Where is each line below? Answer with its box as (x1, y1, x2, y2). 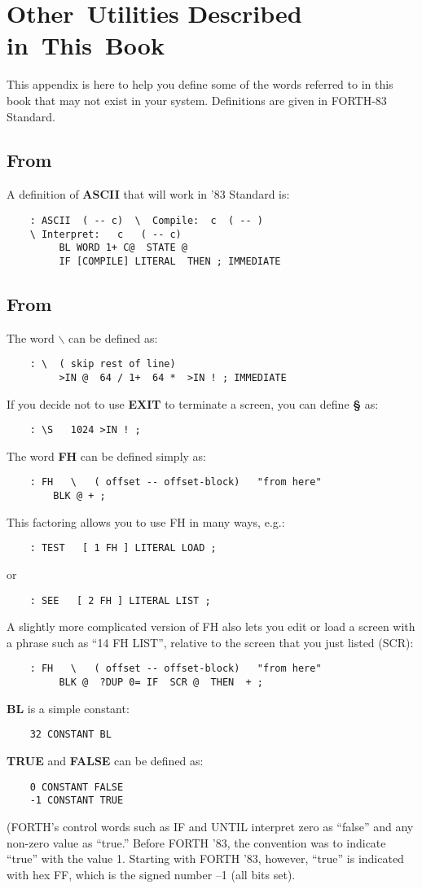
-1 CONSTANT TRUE (29, 795, 124, 807)
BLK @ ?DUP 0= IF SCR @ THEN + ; (59, 677, 263, 689)
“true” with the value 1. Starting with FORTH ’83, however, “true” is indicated (7, 850, 404, 867)
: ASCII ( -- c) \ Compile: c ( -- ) (29, 214, 263, 226)
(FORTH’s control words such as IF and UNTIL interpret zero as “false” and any (7, 817, 414, 834)
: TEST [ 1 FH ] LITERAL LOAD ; (29, 542, 217, 554)
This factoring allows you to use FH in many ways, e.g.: (7, 513, 285, 530)
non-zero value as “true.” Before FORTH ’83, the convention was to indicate (7, 834, 386, 851)
